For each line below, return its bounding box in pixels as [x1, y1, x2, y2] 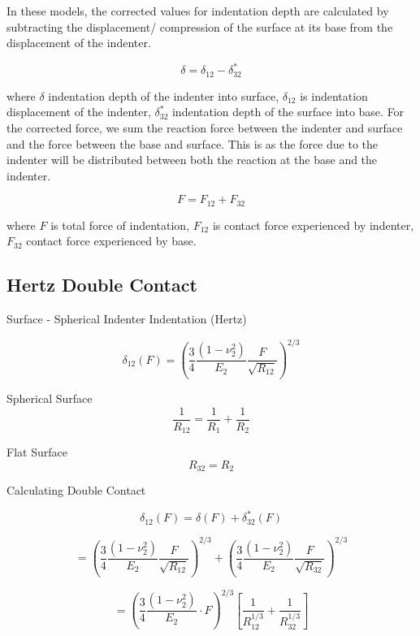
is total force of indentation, [50, 216, 190, 233]
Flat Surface [6, 443, 67, 461]
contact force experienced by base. [26, 232, 197, 249]
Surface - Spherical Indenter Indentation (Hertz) [6, 310, 247, 327]
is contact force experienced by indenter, [212, 216, 414, 233]
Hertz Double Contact [6, 272, 197, 297]
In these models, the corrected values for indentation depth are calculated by [6, 2, 389, 19]
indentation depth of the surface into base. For [171, 103, 405, 120]
